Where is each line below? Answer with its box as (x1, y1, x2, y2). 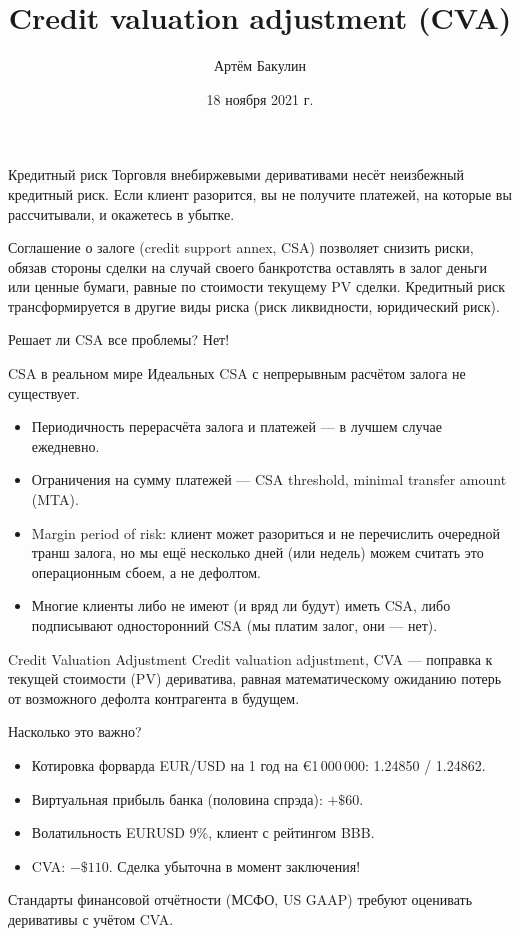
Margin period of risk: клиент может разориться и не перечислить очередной (31, 522, 501, 543)
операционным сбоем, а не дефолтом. (31, 561, 261, 582)
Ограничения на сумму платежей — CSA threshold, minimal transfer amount (31, 469, 507, 490)
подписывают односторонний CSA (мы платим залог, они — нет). (31, 615, 438, 635)
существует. (8, 382, 80, 403)
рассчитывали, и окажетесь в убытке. (8, 203, 235, 224)
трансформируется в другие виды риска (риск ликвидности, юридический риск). (8, 295, 500, 316)
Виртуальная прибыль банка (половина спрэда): (31, 788, 323, 809)
